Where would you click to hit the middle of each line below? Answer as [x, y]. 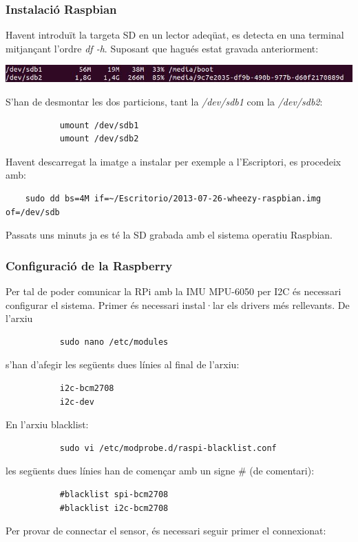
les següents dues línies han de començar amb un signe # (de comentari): [160, 471]
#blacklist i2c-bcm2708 [114, 508]
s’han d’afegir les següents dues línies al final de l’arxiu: [123, 364]
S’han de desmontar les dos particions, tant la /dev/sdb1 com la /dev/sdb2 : [164, 101]
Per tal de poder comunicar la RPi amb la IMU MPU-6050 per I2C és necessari [173, 291]
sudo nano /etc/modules [114, 342]
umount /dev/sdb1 [99, 125]
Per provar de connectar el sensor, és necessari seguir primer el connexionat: [166, 531]
